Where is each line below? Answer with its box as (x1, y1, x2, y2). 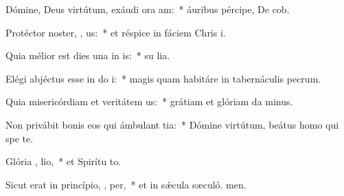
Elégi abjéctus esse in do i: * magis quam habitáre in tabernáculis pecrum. (5, 71, 321, 85)
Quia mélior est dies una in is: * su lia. (5, 48, 170, 63)
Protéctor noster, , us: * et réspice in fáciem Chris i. (5, 25, 226, 39)
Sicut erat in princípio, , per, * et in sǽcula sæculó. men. (5, 177, 246, 191)
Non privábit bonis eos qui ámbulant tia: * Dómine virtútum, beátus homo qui (5, 117, 339, 131)
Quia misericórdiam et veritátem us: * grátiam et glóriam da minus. (5, 94, 293, 109)
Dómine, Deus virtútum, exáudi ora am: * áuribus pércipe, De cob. (5, 2, 290, 16)
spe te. (5, 131, 34, 145)
